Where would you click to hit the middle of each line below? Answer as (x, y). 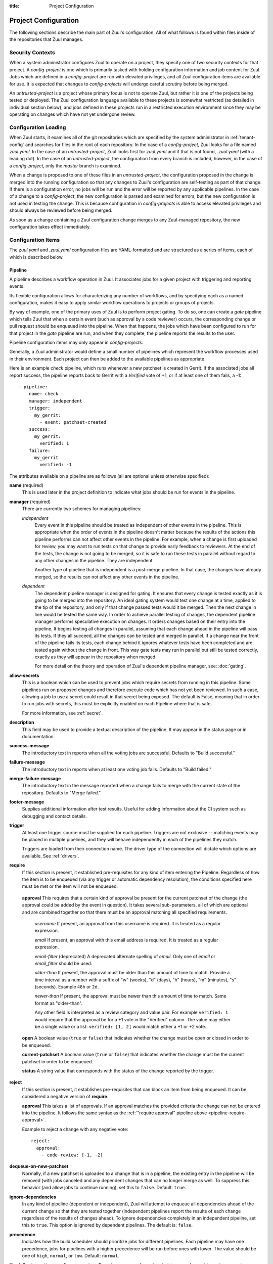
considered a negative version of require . (65, 1097)
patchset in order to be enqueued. (58, 1061)
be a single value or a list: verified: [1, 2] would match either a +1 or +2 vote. (121, 1027)
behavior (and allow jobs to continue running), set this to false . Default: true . (104, 1188)
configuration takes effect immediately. (50, 227)
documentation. (38, 736)
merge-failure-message (35, 778)
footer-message (27, 802)
